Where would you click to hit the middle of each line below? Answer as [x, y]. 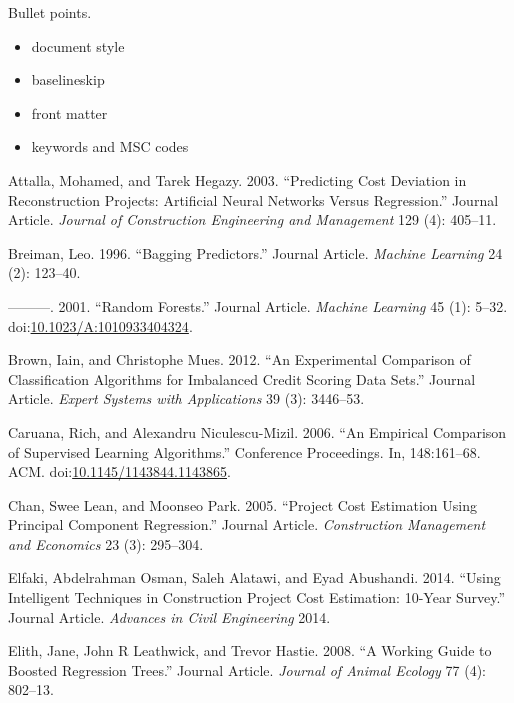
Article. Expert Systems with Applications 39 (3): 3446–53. [186, 398]
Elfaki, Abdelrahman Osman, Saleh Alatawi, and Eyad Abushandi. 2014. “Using [254, 577]
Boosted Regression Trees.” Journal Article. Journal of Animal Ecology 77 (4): [247, 669]
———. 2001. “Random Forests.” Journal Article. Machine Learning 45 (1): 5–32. [258, 305]
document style [78, 45]
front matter [69, 112]
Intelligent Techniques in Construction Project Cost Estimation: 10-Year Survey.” [257, 597]
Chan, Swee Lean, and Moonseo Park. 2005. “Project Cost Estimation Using [242, 504]
